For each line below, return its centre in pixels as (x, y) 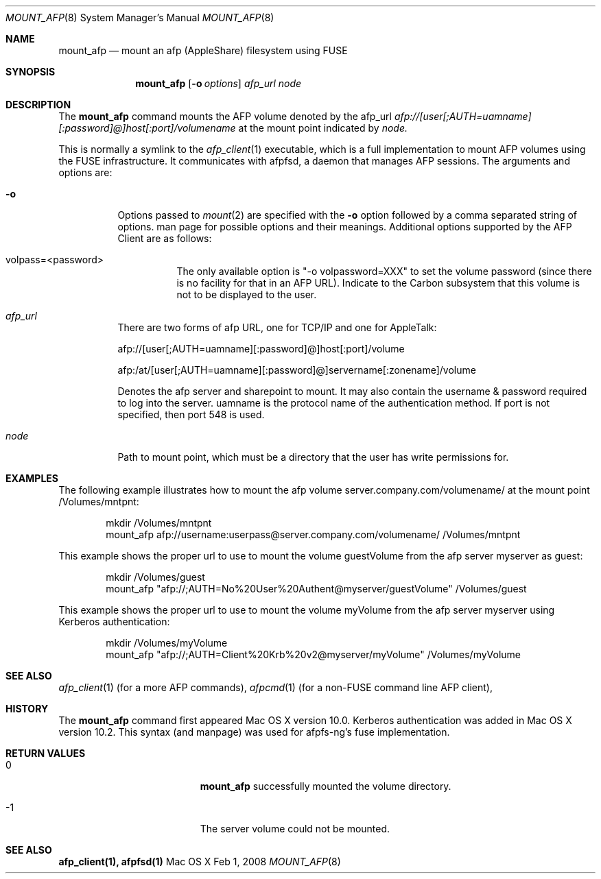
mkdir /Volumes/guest (155, 577)
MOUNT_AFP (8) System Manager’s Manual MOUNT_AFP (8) (140, 17)
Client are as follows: (165, 238)
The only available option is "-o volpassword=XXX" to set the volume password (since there (384, 271)
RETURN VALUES (46, 753)
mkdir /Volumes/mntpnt (159, 523)
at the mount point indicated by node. (323, 128)
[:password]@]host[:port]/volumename (147, 128)
